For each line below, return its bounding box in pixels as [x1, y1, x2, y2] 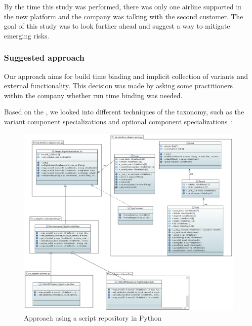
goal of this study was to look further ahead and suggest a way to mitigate [4, 21, 230, 31]
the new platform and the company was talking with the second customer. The [4, 11, 243, 21]
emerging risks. [4, 30, 49, 40]
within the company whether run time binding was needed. [4, 90, 183, 100]
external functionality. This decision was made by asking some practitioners [4, 80, 233, 91]
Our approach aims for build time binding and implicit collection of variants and [4, 71, 248, 81]
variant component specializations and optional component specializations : [4, 116, 233, 126]
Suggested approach [4, 51, 85, 64]
